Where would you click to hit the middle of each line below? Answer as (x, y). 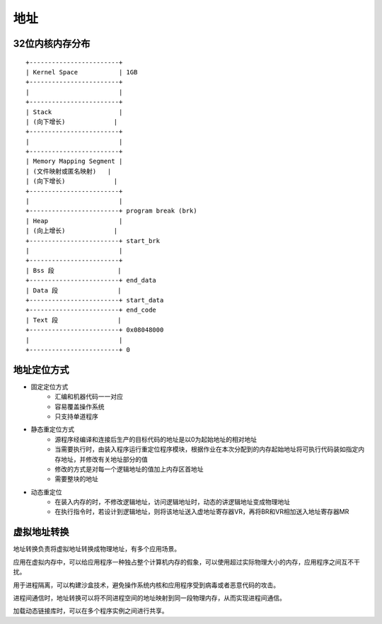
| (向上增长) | (72, 231)
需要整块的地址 (76, 479)
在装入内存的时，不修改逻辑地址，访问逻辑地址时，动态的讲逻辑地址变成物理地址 (172, 502)
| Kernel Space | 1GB (82, 72)
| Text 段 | (74, 320)
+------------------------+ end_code (91, 310)
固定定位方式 (50, 387)
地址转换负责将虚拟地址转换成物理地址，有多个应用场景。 (97, 549)
